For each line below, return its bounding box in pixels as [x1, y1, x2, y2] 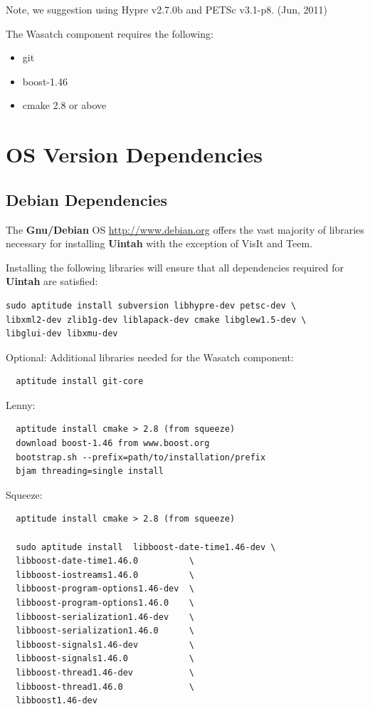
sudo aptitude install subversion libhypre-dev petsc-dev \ [6, 300, 297, 311]
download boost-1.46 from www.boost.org [16, 438, 210, 449]
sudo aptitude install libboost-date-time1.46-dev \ [16, 542, 276, 552]
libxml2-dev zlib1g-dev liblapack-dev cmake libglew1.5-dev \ [6, 314, 307, 325]
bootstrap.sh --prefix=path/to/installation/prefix [16, 452, 266, 462]
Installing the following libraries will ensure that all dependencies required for [6, 259, 344, 274]
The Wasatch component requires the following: [6, 26, 213, 41]
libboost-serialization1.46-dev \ [16, 611, 194, 622]
